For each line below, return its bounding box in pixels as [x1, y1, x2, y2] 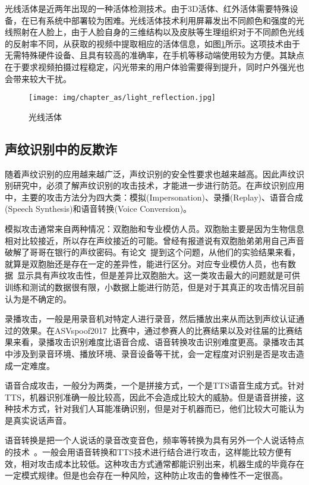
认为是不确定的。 [5, 292, 71, 305]
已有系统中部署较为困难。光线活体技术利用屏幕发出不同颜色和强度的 [29, 14, 296, 26]
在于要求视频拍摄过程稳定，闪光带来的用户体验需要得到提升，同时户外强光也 [5, 60, 304, 73]
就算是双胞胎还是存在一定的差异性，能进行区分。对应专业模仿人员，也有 [5, 257, 288, 270]
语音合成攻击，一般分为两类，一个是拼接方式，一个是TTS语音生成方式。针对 [5, 379, 304, 392]
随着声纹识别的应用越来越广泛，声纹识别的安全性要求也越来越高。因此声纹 [5, 167, 296, 180]
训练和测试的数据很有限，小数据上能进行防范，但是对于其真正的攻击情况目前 [5, 280, 304, 293]
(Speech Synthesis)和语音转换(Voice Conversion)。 [5, 202, 192, 215]
